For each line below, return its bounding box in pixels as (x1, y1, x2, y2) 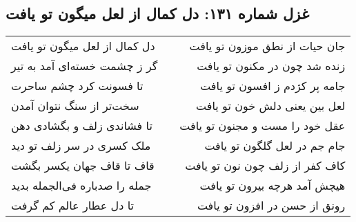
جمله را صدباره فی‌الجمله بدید (11, 177, 152, 194)
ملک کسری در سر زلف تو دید (11, 137, 151, 154)
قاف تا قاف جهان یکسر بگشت (11, 157, 155, 174)
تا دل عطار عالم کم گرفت (11, 197, 135, 214)
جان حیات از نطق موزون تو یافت (189, 38, 346, 54)
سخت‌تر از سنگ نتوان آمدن (11, 98, 139, 114)
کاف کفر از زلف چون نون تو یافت (185, 157, 346, 174)
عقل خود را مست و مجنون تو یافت (179, 118, 346, 134)
